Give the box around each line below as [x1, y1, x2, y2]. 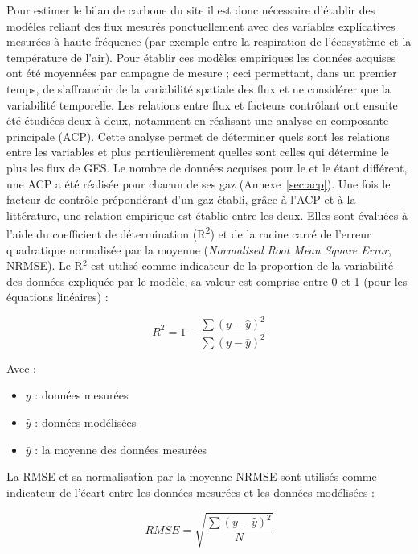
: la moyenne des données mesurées [35, 440, 207, 457]
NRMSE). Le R [6, 257, 83, 274]
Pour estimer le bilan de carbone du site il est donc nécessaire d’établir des [6, 2, 375, 18]
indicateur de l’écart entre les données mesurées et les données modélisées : [6, 483, 375, 500]
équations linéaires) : [6, 288, 109, 305]
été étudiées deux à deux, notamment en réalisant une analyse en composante [6, 112, 389, 129]
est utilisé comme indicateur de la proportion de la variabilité [91, 257, 394, 274]
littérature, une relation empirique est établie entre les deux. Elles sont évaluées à [6, 206, 408, 223]
